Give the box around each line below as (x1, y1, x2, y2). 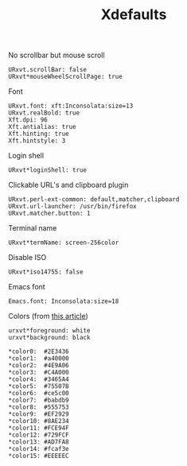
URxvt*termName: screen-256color (8, 239, 119, 247)
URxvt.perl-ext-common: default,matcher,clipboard (8, 196, 180, 204)
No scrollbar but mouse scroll (8, 50, 105, 60)
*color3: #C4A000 (8, 368, 69, 377)
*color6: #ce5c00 (8, 390, 69, 398)
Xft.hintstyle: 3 (8, 137, 66, 145)
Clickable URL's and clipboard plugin (8, 181, 129, 190)
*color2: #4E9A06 (8, 362, 69, 370)
